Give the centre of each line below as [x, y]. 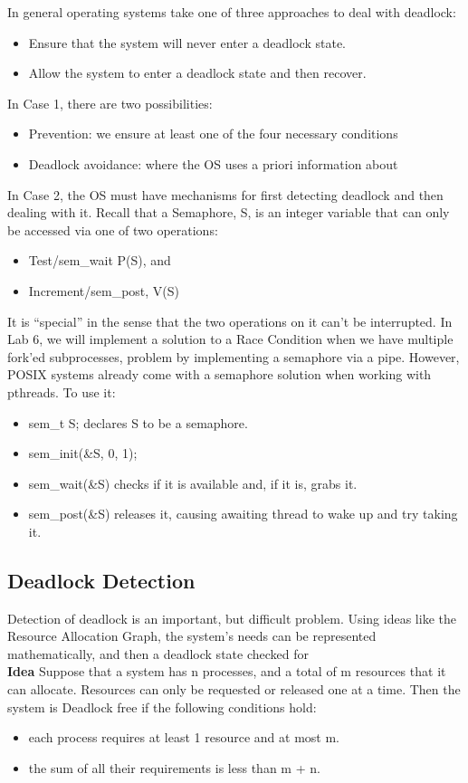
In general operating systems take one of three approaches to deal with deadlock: [232, 12]
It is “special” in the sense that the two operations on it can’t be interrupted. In [230, 321]
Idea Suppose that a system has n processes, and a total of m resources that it [227, 671]
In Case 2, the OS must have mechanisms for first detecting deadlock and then [225, 194]
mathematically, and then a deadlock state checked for [158, 653]
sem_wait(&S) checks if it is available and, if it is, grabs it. [193, 483]
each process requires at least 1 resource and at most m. [184, 737]
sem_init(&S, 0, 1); [83, 453]
